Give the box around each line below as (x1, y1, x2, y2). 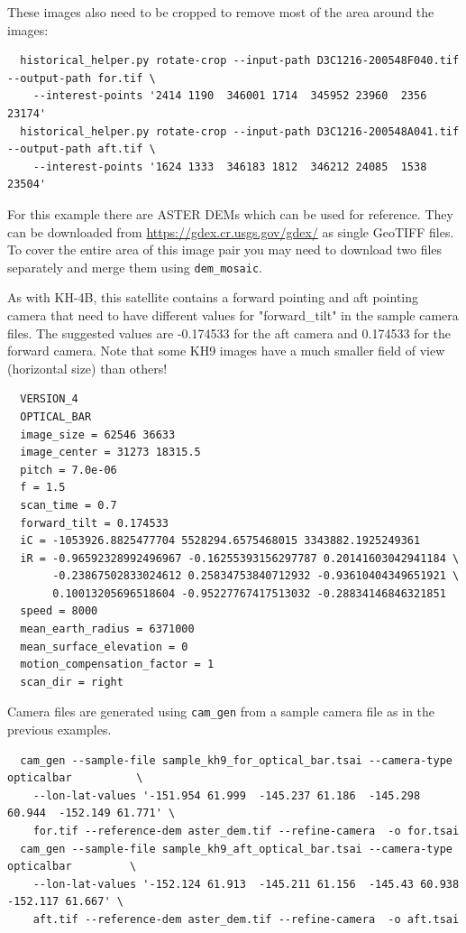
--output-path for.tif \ (7, 71, 156, 85)
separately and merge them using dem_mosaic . (7, 257, 262, 276)
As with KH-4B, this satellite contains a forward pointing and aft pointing (7, 288, 419, 307)
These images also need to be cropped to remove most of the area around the (7, 3, 434, 21)
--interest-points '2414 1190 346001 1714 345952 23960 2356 (32, 89, 427, 103)
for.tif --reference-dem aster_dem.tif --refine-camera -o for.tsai (32, 825, 460, 838)
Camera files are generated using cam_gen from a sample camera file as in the (7, 702, 435, 721)
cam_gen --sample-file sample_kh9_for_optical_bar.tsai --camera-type (20, 753, 452, 767)
